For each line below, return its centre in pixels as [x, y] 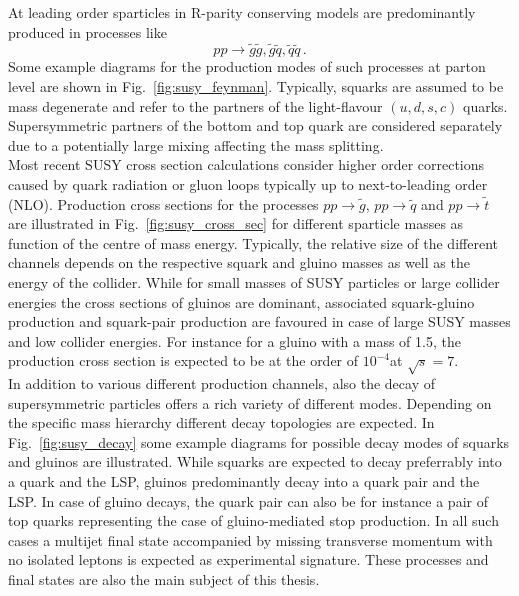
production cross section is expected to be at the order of [183, 360]
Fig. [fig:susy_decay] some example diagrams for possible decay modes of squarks [259, 441]
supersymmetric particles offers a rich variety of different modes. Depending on [250, 402]
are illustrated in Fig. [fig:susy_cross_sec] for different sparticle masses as [236, 223]
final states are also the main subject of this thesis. [164, 579]
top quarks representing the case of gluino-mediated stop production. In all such [253, 520]
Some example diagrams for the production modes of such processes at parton [247, 66]
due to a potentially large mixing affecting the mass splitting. [196, 144]
